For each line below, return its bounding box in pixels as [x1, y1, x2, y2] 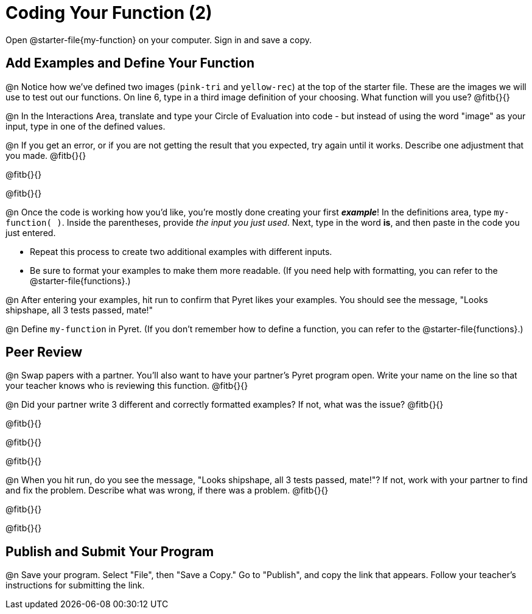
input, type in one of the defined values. [5, 120, 166, 131]
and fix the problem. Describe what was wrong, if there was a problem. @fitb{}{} [5, 485, 329, 496]
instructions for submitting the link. [5, 580, 145, 591]
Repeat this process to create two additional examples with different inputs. [30, 246, 332, 257]
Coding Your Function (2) [5, 2, 212, 23]
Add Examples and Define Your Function [5, 55, 254, 71]
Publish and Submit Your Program [5, 543, 214, 559]
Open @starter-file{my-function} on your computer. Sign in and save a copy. [5, 34, 312, 45]
